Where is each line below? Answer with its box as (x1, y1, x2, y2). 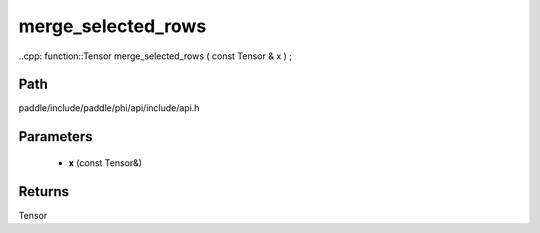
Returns (18, 183, 70, 200)
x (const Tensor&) (68, 156, 143, 169)
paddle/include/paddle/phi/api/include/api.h (18, 102, 200, 114)
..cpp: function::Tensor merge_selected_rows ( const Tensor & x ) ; (18, 50, 292, 62)
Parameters (18, 128, 93, 145)
